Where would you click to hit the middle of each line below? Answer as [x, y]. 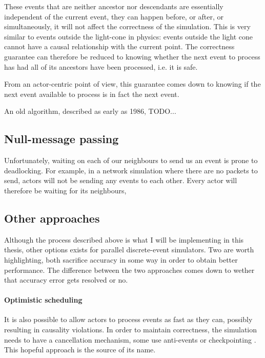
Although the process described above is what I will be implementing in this [124, 239]
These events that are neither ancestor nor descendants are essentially [114, 6]
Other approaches [52, 218]
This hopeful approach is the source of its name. [80, 350]
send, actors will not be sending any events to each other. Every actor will [121, 180]
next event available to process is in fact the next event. [92, 94]
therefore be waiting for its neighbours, [65, 190]
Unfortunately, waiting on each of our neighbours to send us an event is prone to [131, 160]
